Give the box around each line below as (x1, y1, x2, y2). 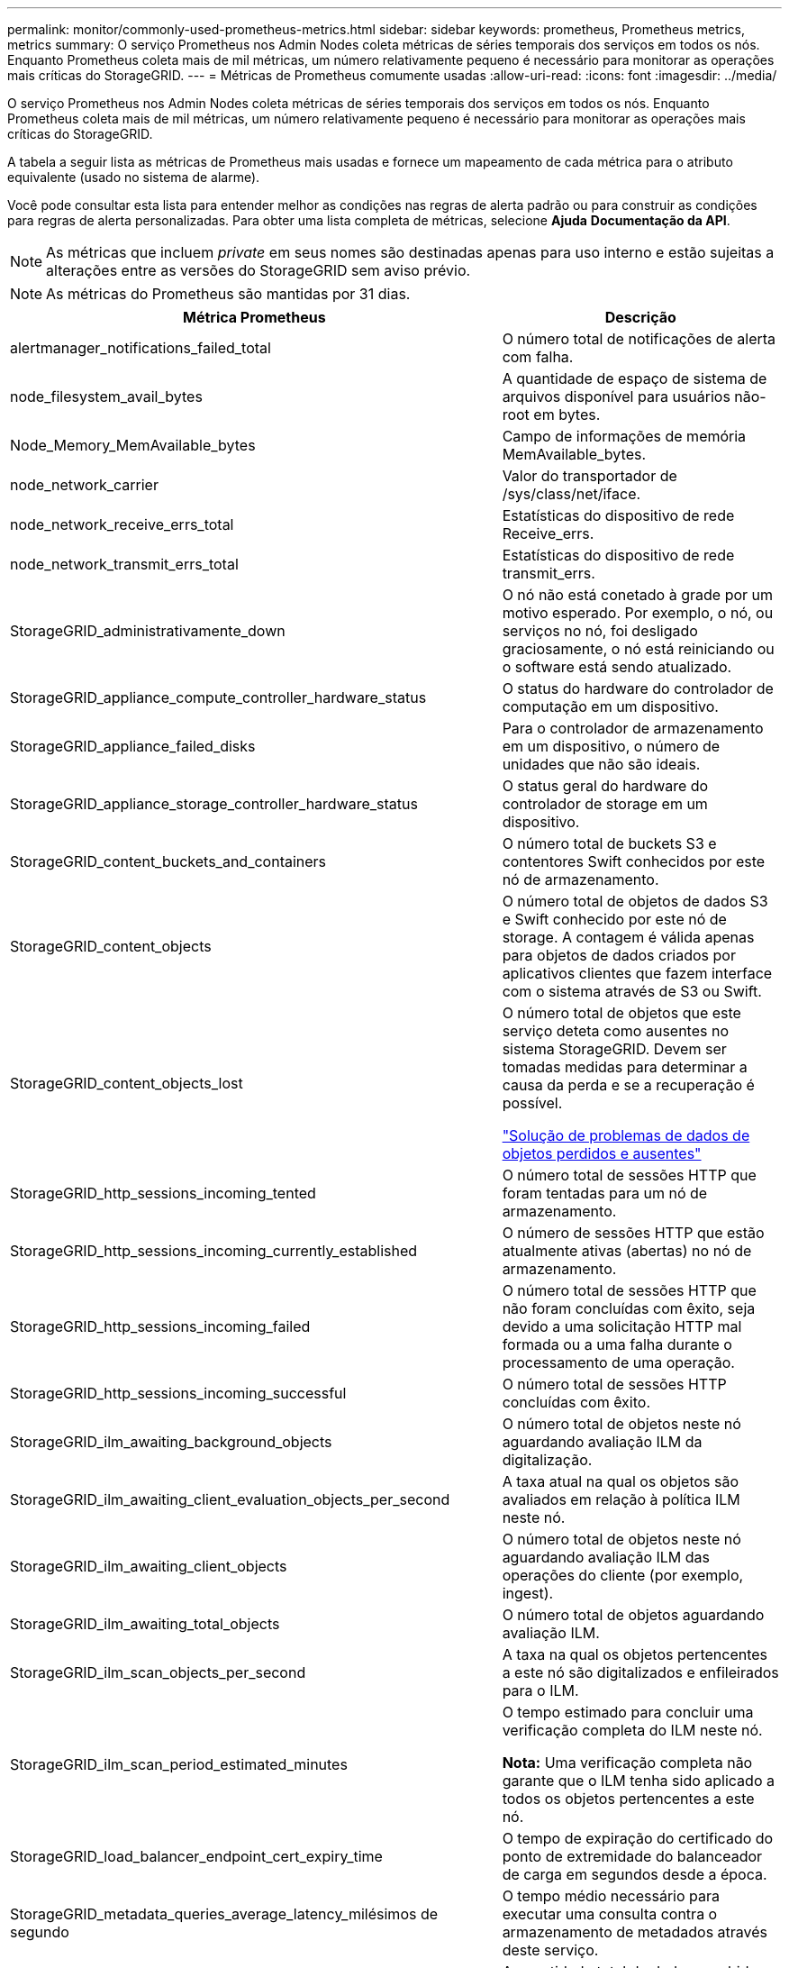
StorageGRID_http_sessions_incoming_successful (10, 1384, 347, 1402)
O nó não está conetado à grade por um (502, 586, 774, 604)
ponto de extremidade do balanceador (502, 1847, 763, 1865)
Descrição (604, 308, 676, 326)
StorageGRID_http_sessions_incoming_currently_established (10, 1242, 418, 1260)
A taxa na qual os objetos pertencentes (502, 1645, 768, 1663)
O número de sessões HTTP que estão (502, 1224, 765, 1242)
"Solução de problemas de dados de (502, 1126, 750, 1144)
